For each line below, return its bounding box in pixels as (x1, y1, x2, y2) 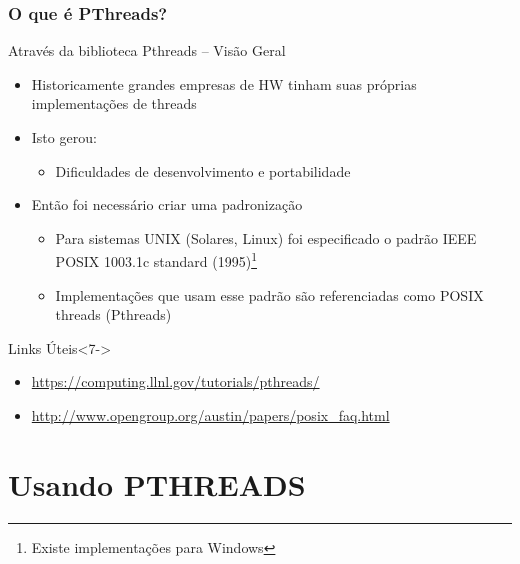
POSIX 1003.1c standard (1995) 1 (55, 248, 257, 272)
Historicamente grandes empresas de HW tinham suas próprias (31, 73, 417, 94)
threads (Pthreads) (55, 304, 172, 325)
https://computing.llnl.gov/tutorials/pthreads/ (31, 371, 320, 392)
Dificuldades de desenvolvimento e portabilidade (55, 160, 351, 181)
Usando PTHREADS (8, 463, 306, 504)
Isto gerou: (31, 127, 97, 147)
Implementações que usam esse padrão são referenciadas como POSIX (55, 284, 484, 305)
